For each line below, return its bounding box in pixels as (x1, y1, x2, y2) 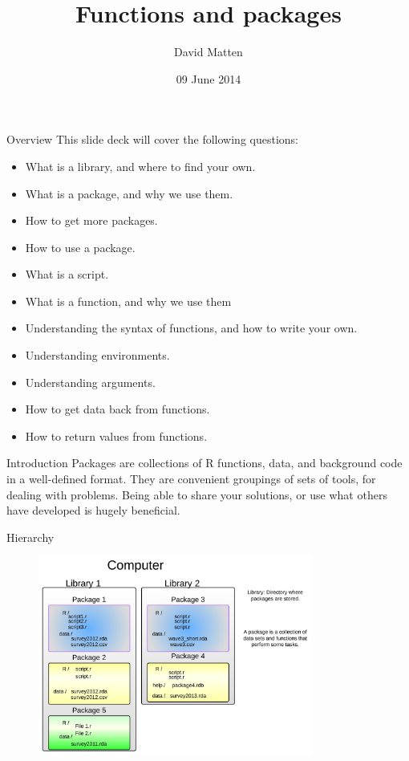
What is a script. (25, 266, 109, 283)
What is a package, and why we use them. (25, 185, 233, 201)
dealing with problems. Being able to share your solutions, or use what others (6, 486, 387, 503)
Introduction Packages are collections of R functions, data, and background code (6, 454, 403, 471)
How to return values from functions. (25, 427, 208, 444)
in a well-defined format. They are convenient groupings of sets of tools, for (6, 470, 376, 487)
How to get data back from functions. (25, 401, 210, 417)
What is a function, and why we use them (25, 292, 232, 309)
